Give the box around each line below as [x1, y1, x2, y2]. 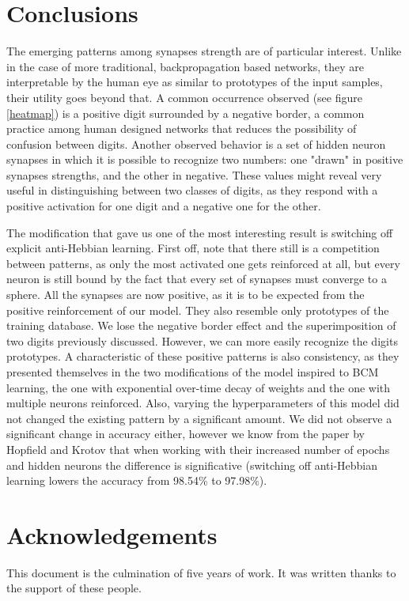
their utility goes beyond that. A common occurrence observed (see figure [6, 89, 362, 105]
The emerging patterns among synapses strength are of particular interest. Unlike [6, 43, 402, 59]
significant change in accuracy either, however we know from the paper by [6, 425, 365, 442]
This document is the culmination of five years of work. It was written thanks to [6, 564, 396, 580]
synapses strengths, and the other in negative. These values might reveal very [6, 166, 382, 183]
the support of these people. [6, 580, 142, 596]
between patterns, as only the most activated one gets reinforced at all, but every [6, 255, 400, 271]
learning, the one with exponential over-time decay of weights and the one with [6, 379, 391, 395]
